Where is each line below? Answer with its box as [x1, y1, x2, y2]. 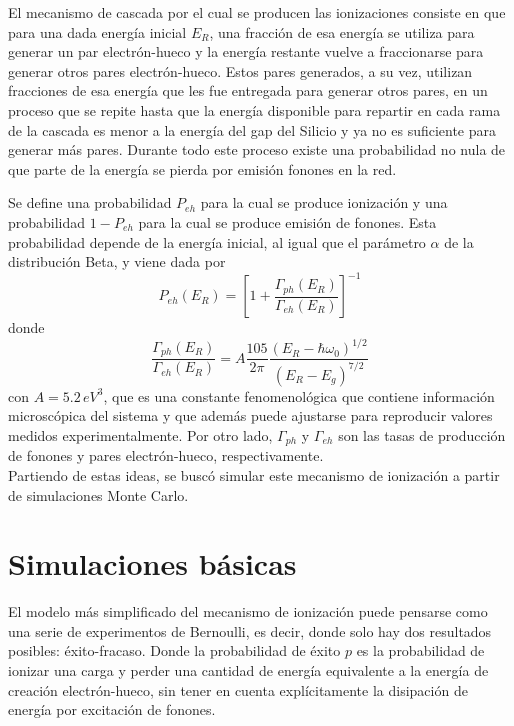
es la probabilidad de [356, 640, 485, 661]
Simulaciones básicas [8, 543, 297, 584]
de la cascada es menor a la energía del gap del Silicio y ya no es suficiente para [8, 119, 497, 140]
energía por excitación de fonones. [8, 699, 216, 720]
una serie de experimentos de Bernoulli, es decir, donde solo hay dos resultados [8, 620, 492, 641]
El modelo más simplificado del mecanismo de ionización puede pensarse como [8, 601, 488, 622]
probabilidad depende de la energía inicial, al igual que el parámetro [8, 231, 426, 252]
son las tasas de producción [338, 424, 506, 445]
